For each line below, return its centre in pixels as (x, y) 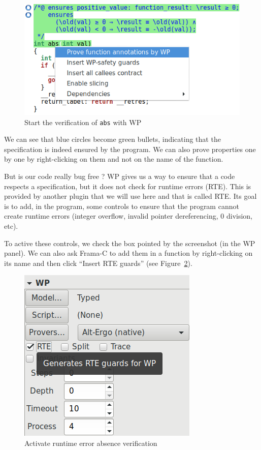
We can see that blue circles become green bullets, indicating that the (112, 139)
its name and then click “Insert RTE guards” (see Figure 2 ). (98, 263)
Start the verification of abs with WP (83, 122)
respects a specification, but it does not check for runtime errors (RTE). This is (128, 186)
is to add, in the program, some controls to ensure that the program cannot (122, 206)
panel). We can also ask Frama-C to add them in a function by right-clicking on (128, 253)
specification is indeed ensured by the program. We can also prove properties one (130, 149)
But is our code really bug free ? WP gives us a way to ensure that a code (120, 176)
